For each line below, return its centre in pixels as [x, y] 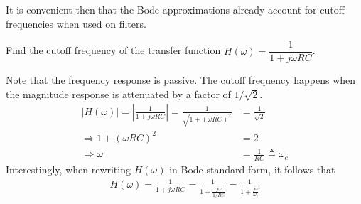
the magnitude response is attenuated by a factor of [118, 94]
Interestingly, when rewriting [68, 170]
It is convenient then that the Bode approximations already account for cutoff [175, 10]
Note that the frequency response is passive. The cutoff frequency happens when [181, 80]
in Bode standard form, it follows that [252, 170]
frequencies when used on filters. [76, 23]
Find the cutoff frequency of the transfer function [113, 50]
